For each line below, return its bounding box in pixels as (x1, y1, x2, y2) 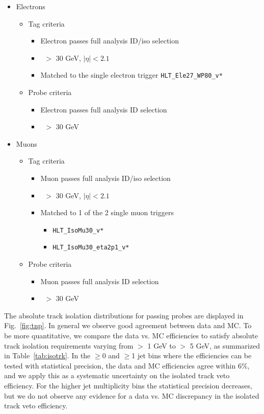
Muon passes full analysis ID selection (40, 275, 159, 286)
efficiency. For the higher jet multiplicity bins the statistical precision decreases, (4, 380, 252, 391)
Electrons (16, 1, 45, 11)
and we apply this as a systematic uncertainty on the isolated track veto (4, 370, 230, 381)
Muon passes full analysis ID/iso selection (40, 173, 171, 183)
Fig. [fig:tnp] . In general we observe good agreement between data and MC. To (4, 320, 252, 331)
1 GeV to (147, 340, 176, 351)
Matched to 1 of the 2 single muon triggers (40, 207, 174, 218)
